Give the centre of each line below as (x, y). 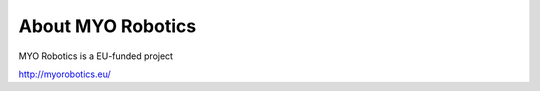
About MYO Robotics (107, 26)
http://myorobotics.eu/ (64, 74)
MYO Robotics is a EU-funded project (96, 56)
